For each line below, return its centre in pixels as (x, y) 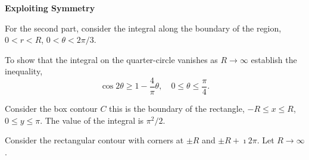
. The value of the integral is (92, 120)
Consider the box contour (51, 109)
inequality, (24, 71)
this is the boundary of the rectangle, (177, 109)
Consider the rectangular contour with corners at (94, 140)
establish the (274, 59)
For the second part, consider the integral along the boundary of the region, (143, 28)
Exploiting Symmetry (50, 8)
